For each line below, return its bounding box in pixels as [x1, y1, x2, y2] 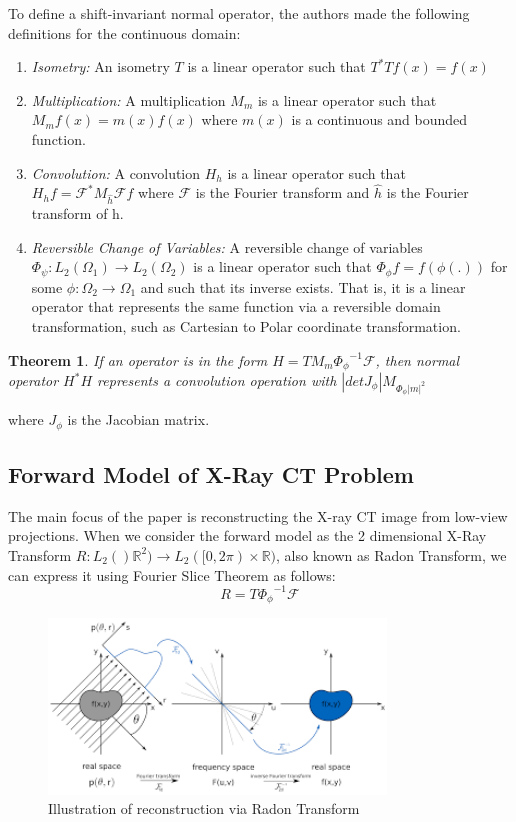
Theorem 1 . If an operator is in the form [8, 349, 268, 370]
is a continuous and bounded [291, 109, 468, 130]
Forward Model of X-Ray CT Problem [8, 458, 414, 489]
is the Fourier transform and [195, 182, 370, 203]
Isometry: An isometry [31, 56, 170, 77]
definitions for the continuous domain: [8, 22, 241, 43]
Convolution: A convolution [31, 162, 201, 183]
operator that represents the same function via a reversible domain [31, 296, 441, 317]
